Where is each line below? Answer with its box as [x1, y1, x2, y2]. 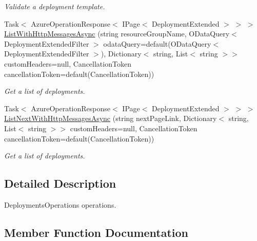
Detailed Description [4, 175, 116, 191]
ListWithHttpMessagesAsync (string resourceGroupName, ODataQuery [4, 28, 230, 39]
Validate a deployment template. [4, 1, 105, 11]
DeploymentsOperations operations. [4, 199, 116, 210]
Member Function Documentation [4, 224, 189, 240]
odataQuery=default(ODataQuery [103, 38, 211, 49]
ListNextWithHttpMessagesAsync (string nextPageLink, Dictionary [4, 113, 217, 124]
